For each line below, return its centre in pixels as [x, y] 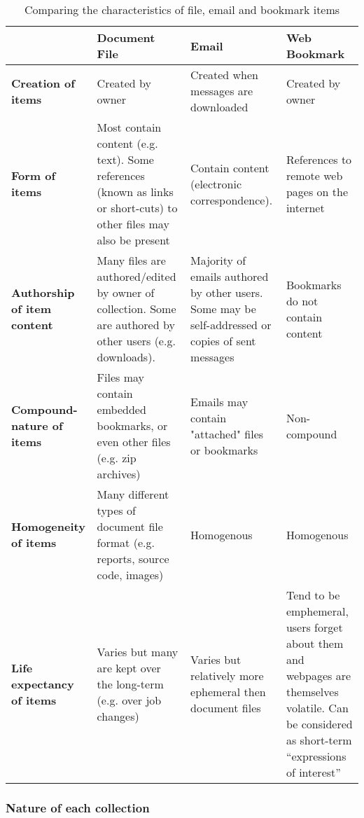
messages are [222, 91]
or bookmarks [224, 450]
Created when [224, 75]
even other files [134, 442]
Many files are [131, 260]
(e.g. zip [117, 458]
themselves [312, 692]
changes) [118, 716]
